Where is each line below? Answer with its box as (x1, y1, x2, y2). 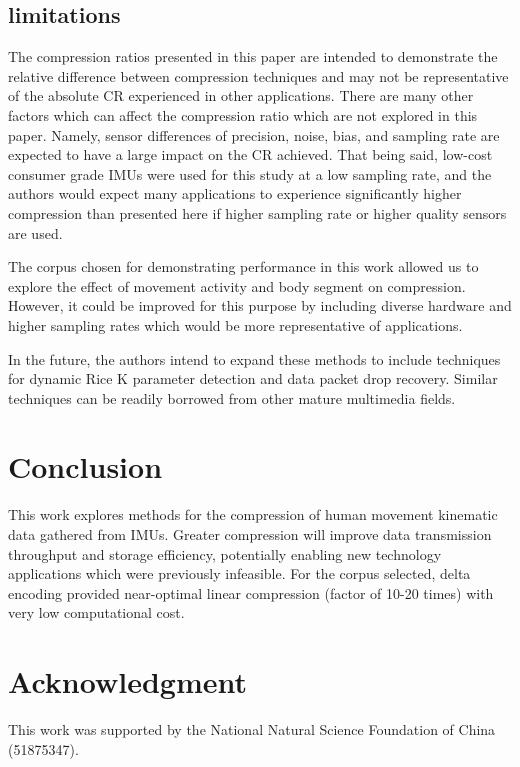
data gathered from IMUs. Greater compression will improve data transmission (8, 524, 492, 545)
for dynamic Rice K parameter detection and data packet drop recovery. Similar (8, 368, 498, 389)
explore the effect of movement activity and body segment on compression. (8, 275, 466, 296)
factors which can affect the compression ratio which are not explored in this (8, 104, 478, 125)
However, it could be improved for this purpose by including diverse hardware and (8, 295, 512, 316)
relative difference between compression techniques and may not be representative (8, 65, 509, 86)
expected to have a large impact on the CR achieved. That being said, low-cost (8, 144, 493, 165)
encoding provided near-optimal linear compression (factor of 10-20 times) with (8, 582, 494, 603)
